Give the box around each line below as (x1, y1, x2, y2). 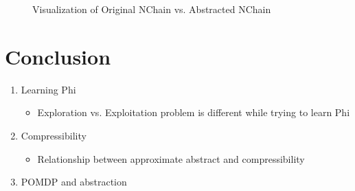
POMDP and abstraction (21, 175, 127, 189)
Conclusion (5, 42, 111, 70)
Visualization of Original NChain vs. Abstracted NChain (32, 2, 271, 16)
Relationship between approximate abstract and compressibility (37, 151, 305, 166)
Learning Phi (21, 82, 76, 96)
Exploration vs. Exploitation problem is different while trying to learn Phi (37, 105, 350, 120)
